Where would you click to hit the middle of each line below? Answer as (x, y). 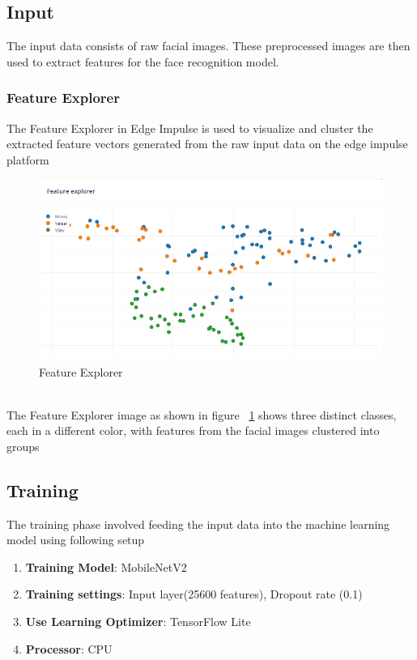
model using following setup (76, 540)
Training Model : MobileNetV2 (106, 566)
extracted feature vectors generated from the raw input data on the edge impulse (207, 144)
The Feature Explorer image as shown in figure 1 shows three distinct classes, (202, 414)
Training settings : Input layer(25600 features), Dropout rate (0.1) (194, 594)
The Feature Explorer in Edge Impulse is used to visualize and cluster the (190, 128)
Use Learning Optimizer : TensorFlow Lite (138, 622)
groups (23, 446)
